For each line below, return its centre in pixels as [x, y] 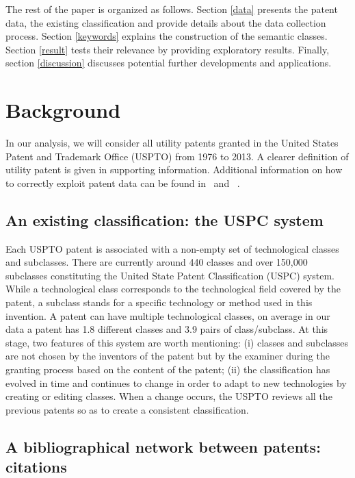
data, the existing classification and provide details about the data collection [166, 22]
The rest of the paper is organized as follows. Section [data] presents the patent [172, 9]
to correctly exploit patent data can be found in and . [123, 183]
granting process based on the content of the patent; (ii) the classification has [168, 369]
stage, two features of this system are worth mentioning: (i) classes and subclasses [177, 342]
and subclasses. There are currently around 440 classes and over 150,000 [157, 262]
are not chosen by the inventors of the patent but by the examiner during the [168, 356]
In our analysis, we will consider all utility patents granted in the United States [172, 143]
